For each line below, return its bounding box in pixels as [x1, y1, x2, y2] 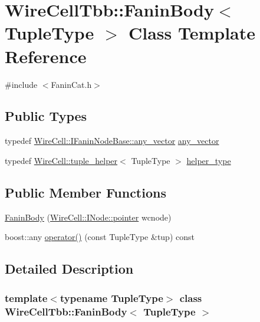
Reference [5, 44, 87, 68]
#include [5, 78, 38, 90]
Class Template [129, 21, 256, 45]
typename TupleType [60, 290, 163, 305]
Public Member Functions [5, 183, 166, 201]
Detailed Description [5, 259, 134, 278]
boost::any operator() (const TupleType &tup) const [5, 231, 195, 243]
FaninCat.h [51, 78, 92, 90]
